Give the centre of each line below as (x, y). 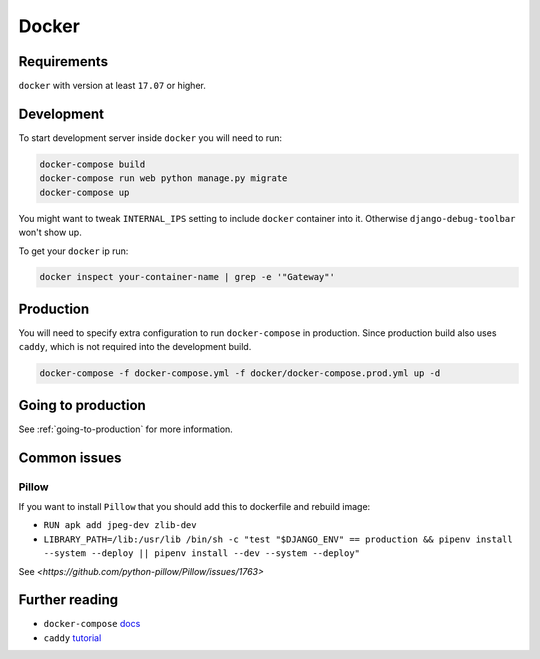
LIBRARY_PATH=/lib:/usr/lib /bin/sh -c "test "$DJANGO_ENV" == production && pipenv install (278, 539)
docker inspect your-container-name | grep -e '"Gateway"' (187, 277)
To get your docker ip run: (73, 251)
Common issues (70, 457)
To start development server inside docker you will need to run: (150, 137)
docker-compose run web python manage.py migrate (163, 178)
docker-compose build (92, 164)
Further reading (68, 600)
